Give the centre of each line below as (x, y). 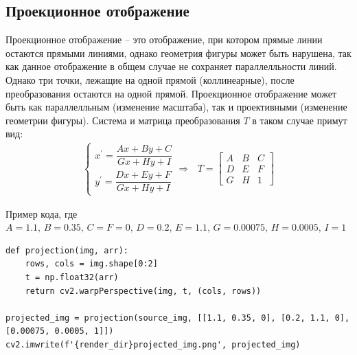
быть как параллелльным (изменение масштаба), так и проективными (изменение (176, 107)
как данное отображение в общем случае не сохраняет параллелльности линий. (171, 66)
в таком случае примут (300, 120)
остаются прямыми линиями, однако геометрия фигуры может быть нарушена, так (178, 53)
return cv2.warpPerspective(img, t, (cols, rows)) (143, 291)
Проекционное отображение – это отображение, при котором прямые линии (164, 39)
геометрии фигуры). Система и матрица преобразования (123, 120)
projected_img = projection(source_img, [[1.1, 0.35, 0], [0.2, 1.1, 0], (178, 318)
